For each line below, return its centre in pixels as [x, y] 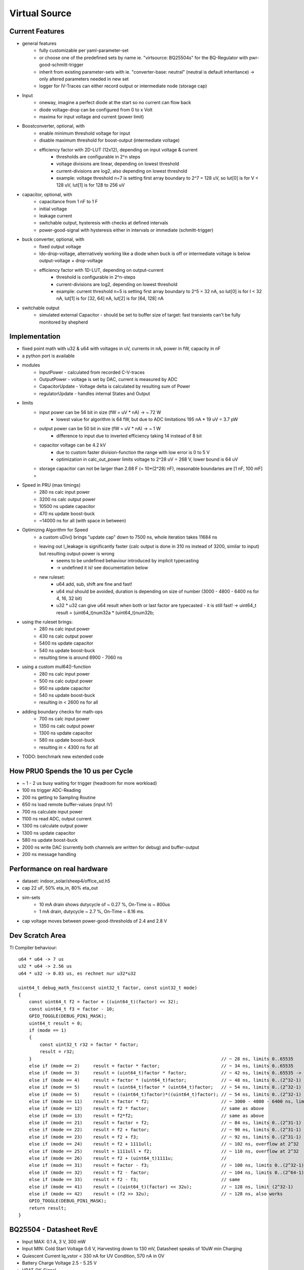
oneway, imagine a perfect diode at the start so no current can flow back [115, 103]
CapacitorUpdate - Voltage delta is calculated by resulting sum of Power [115, 387]
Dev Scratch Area [37, 935]
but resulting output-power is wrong [77, 553]
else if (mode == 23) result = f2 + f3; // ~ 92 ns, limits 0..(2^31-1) [165, 1137]
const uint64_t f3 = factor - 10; [72, 1009]
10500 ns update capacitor [67, 506]
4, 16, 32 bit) [69, 598]
